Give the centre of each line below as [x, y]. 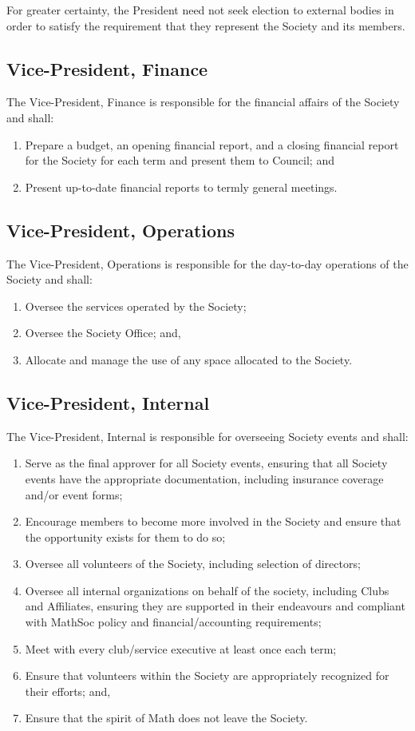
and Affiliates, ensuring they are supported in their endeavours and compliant [215, 606]
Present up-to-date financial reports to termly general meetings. [181, 187]
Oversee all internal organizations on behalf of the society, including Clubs [207, 590]
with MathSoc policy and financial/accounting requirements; [173, 622]
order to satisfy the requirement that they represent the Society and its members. [206, 25]
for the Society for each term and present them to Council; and [180, 160]
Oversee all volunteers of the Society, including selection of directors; [193, 564]
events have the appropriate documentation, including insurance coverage [204, 478]
